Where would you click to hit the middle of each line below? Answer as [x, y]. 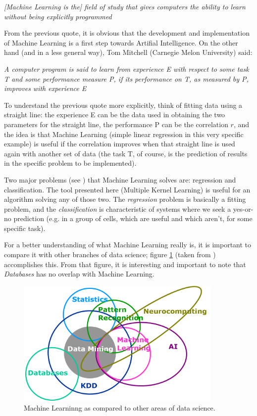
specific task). [25, 228]
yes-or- [243, 208]
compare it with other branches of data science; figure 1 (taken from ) [110, 254]
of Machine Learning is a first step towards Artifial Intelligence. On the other [121, 42]
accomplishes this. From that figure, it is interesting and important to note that [125, 264]
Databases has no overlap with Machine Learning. [79, 274]
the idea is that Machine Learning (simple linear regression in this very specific [124, 134]
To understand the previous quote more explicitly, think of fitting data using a [123, 105]
